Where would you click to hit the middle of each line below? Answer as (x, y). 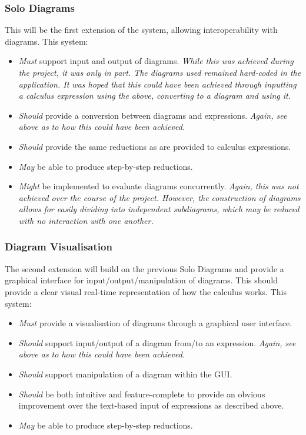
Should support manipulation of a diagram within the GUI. (125, 374)
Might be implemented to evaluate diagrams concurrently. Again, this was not (159, 186)
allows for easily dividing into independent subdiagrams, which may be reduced (159, 209)
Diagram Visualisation (59, 247)
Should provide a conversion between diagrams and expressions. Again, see (153, 115)
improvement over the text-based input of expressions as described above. (151, 405)
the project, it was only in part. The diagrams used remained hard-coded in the (160, 72)
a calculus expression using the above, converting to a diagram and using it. (155, 96)
